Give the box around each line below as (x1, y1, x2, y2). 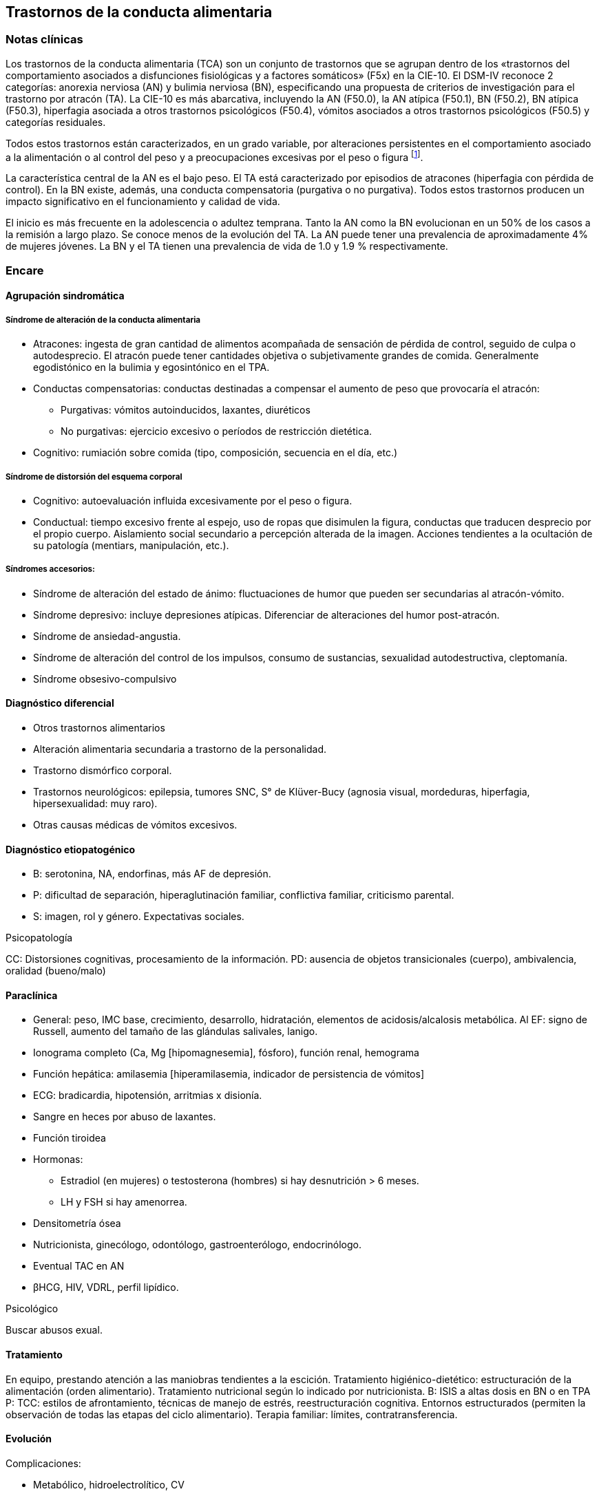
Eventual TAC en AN (33, 1260, 125, 1272)
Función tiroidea (33, 1132, 106, 1144)
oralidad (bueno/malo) (6, 965, 106, 977)
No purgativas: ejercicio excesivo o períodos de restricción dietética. (61, 425, 372, 438)
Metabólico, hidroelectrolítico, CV (33, 1478, 185, 1490)
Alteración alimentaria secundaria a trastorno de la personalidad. (33, 743, 326, 755)
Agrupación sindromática (6, 290, 125, 302)
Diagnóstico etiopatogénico (6, 843, 136, 855)
